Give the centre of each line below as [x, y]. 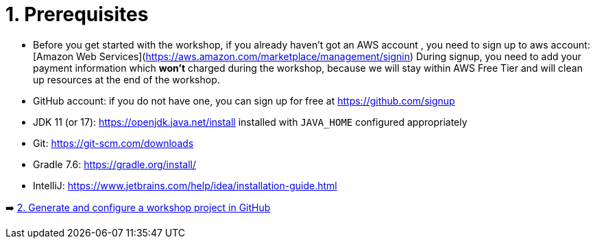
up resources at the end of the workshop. [126, 79]
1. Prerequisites [77, 14]
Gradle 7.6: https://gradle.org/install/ [115, 164]
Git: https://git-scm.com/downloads [113, 143]
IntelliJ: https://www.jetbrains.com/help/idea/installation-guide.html [185, 185]
